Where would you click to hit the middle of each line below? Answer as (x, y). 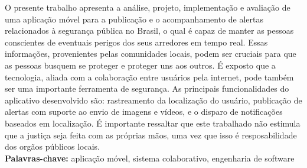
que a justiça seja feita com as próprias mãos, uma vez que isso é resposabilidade (151, 135)
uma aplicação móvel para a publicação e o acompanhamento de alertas (134, 19)
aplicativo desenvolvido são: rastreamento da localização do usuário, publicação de (153, 100)
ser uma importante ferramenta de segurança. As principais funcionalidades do (147, 88)
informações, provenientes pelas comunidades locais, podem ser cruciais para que (151, 54)
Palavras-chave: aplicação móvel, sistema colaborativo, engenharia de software (150, 158)
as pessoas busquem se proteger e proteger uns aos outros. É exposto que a (140, 65)
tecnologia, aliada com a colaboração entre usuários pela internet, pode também (149, 77)
